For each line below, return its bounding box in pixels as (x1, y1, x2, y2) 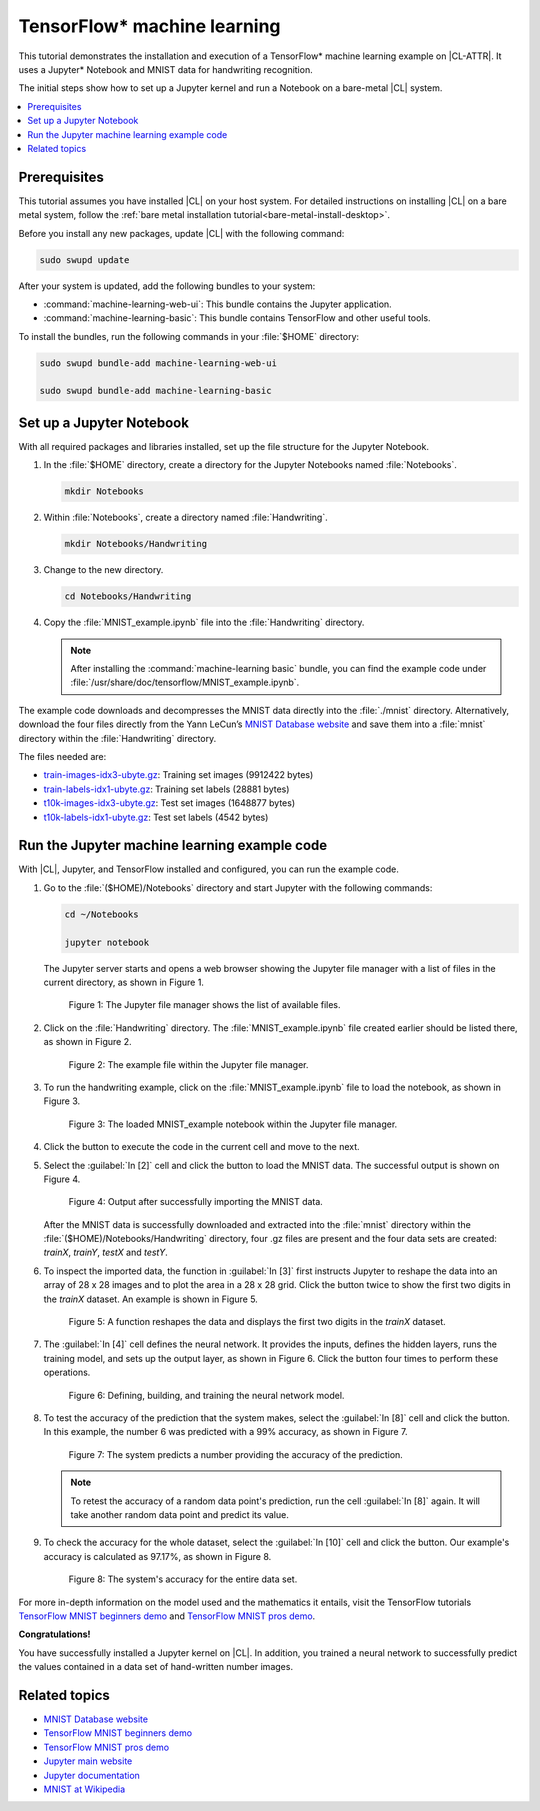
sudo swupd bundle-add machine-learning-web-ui (39, 357, 277, 369)
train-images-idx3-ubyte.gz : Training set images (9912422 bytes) (43, 769, 314, 781)
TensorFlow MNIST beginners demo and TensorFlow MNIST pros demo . (18, 1610, 316, 1622)
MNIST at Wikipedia (43, 1783, 126, 1795)
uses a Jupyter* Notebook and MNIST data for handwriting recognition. (18, 63, 314, 75)
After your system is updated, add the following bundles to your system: (18, 280, 316, 292)
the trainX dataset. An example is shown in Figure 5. (43, 1293, 259, 1305)
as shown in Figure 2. (43, 1036, 132, 1048)
